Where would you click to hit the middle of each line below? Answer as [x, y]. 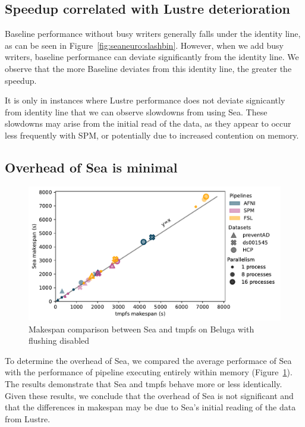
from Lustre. [28, 418]
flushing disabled [59, 340]
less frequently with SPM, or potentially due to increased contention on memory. [152, 135]
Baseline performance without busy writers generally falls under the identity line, [153, 34]
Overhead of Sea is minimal [91, 167]
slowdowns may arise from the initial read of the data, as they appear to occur [148, 123]
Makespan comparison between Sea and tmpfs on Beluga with [142, 329]
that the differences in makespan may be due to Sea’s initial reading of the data [150, 407]
